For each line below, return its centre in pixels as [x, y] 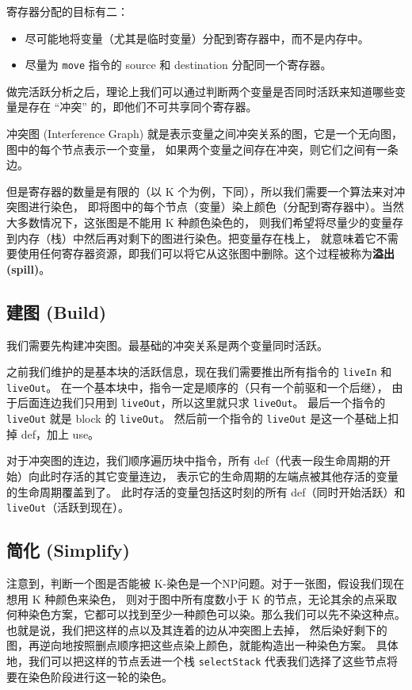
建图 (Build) [57, 311]
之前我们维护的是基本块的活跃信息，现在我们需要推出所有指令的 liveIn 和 [199, 372]
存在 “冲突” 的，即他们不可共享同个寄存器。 [143, 107]
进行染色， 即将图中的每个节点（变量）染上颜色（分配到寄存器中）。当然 [216, 207]
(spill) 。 [29, 268]
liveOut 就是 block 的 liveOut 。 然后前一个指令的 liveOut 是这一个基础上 [197, 418]
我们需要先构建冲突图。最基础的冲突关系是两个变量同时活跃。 [167, 345]
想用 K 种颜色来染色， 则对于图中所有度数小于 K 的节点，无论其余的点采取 [202, 598]
